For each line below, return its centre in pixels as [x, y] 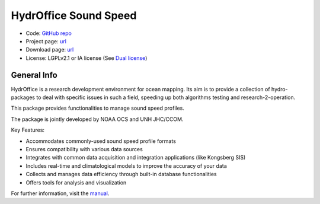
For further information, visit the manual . [60, 193]
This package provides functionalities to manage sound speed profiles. [98, 108]
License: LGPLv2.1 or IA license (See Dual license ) [87, 58]
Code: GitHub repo [49, 33]
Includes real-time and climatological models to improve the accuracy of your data [127, 165]
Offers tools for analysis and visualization [76, 182]
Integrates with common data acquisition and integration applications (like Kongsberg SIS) [136, 158]
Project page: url [46, 41]
